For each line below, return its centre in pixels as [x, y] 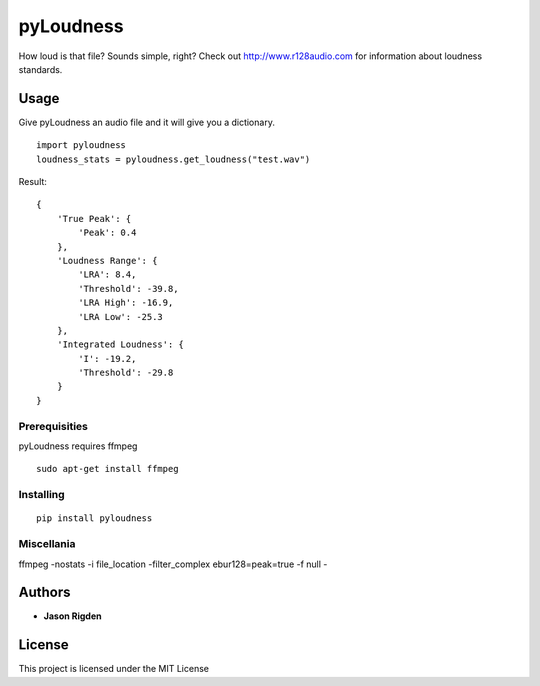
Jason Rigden [72, 616]
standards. [40, 69]
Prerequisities [53, 426]
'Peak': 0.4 [107, 233]
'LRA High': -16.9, [126, 303]
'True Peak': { [94, 218]
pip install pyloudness [94, 518]
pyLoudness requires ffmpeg [78, 446]
